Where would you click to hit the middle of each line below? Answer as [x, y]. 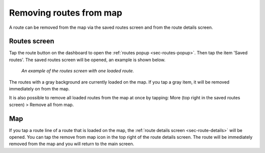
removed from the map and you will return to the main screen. [72, 144]
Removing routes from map [66, 13]
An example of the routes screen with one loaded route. [78, 71]
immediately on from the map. [39, 89]
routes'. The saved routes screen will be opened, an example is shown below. [87, 60]
